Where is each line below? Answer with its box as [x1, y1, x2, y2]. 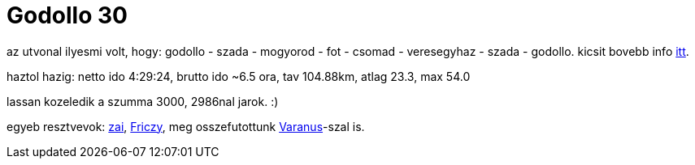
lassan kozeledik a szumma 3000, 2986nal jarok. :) [7, 94, 279, 108]
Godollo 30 [7, 2, 128, 29]
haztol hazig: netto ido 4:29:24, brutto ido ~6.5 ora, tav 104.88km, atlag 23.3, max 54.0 [7, 69, 471, 83]
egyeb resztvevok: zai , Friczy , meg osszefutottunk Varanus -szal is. [7, 119, 365, 133]
